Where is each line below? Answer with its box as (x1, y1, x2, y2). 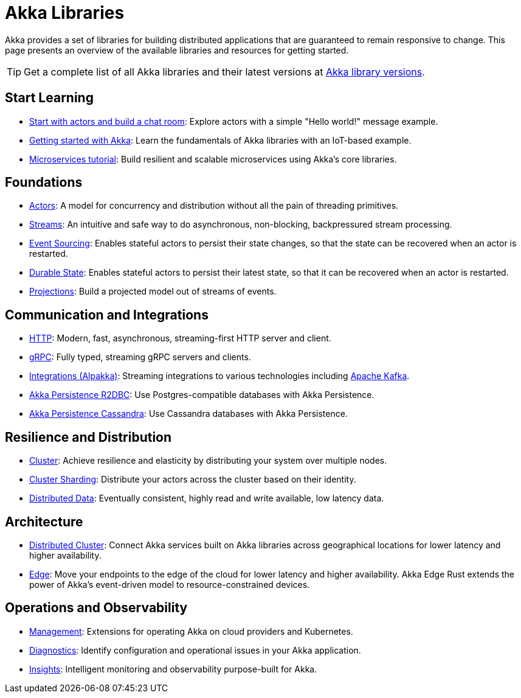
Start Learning (5, 90, 94, 106)
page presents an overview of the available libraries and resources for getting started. (5, 44, 349, 55)
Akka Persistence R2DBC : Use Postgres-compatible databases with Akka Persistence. (29, 389, 374, 400)
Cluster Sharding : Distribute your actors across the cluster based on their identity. (29, 474, 356, 485)
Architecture (5, 514, 83, 529)
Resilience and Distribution (5, 429, 172, 445)
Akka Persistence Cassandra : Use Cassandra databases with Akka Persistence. (29, 408, 348, 419)
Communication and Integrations (5, 307, 209, 323)
